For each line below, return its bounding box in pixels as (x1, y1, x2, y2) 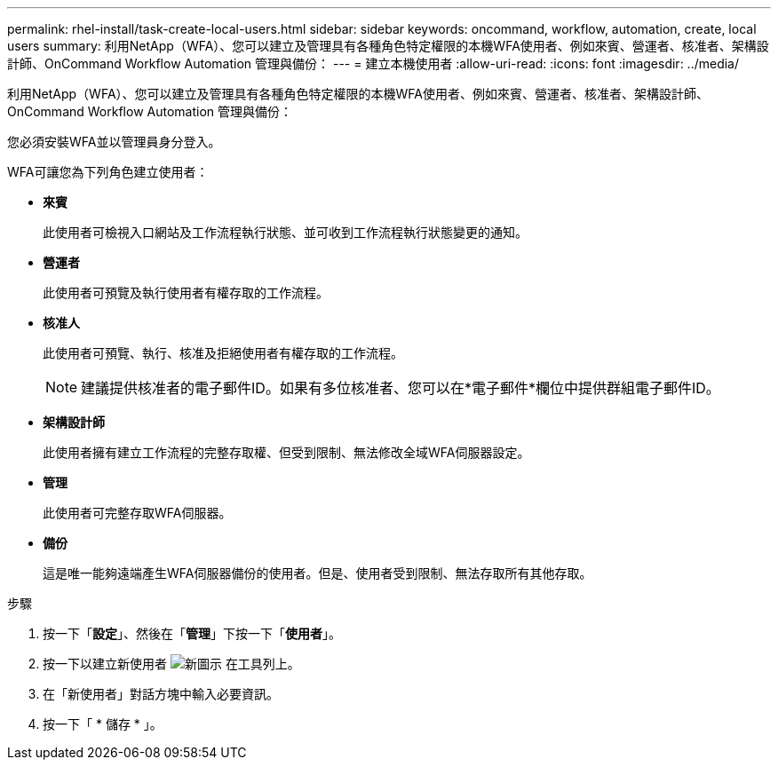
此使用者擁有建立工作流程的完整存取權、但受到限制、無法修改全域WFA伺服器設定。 (43, 445, 530, 460)
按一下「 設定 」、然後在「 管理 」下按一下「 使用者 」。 (43, 626, 341, 641)
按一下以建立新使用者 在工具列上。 (43, 656, 300, 671)
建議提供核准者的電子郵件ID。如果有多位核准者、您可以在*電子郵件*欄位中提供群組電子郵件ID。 (81, 379, 720, 397)
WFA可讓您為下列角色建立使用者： (7, 164, 209, 179)
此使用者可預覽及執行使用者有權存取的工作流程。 (43, 285, 329, 300)
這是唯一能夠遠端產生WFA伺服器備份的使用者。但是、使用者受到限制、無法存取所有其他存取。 (43, 565, 592, 581)
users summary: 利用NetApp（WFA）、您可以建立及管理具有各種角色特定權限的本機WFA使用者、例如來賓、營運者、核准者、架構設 (7, 38, 769, 53)
